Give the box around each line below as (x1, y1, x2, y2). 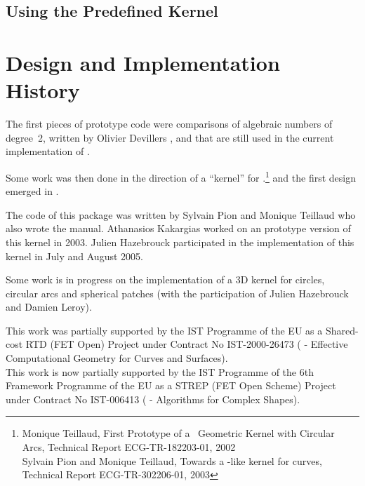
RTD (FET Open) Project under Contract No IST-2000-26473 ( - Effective (25, 337, 348, 351)
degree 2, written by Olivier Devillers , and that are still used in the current (6, 130, 334, 144)
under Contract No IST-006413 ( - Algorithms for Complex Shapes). (6, 391, 300, 406)
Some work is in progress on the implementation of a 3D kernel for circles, (6, 272, 325, 287)
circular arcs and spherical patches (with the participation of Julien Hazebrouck (6, 285, 349, 300)
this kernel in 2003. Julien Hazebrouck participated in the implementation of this (6, 234, 354, 249)
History (6, 76, 80, 104)
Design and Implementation (6, 48, 280, 76)
